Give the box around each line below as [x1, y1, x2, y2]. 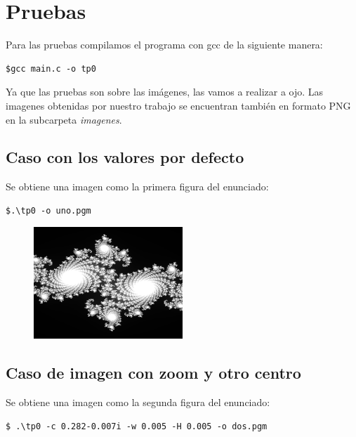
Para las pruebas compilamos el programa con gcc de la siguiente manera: [6, 37, 323, 52]
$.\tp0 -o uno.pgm [6, 205, 91, 216]
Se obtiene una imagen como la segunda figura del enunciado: [6, 395, 270, 410]
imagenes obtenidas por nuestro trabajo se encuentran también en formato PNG [6, 98, 351, 112]
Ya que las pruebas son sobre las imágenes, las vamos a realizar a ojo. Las [6, 84, 324, 99]
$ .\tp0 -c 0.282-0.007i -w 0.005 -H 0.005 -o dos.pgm [6, 421, 268, 431]
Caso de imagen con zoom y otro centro [6, 362, 301, 384]
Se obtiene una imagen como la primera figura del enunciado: [6, 179, 269, 194]
